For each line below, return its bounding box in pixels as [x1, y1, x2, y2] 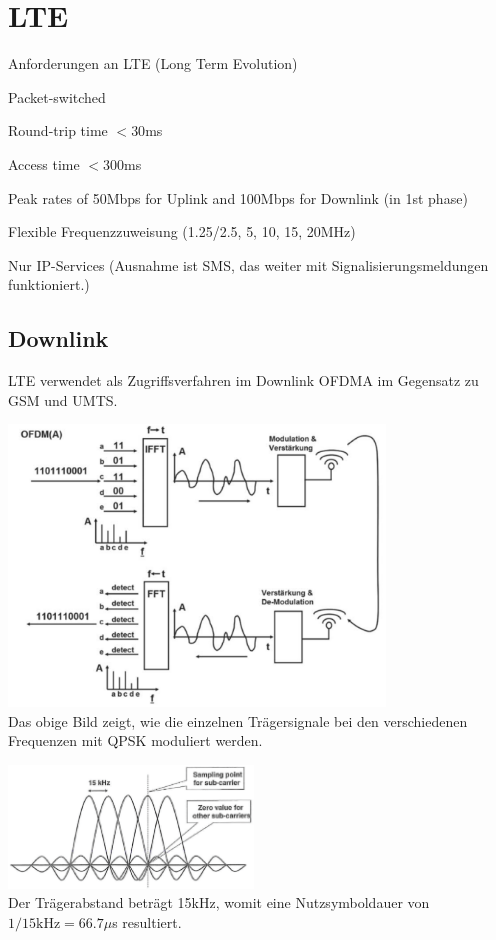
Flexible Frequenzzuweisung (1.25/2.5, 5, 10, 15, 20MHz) [8, 221, 356, 242]
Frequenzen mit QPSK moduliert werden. [8, 730, 263, 751]
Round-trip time [8, 120, 108, 141]
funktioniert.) [8, 274, 90, 295]
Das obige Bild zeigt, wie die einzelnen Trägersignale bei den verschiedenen [8, 710, 468, 731]
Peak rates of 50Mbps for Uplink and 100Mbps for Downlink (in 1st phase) [8, 187, 468, 208]
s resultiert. [112, 912, 182, 933]
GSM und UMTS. [8, 389, 118, 410]
